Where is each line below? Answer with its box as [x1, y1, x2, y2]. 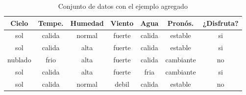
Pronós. [167, 18, 194, 28]
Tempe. [38, 18, 64, 28]
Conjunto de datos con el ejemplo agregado [58, 1, 188, 11]
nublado [7, 55, 31, 65]
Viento [110, 18, 134, 28]
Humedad [70, 18, 104, 28]
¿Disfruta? [202, 18, 239, 28]
